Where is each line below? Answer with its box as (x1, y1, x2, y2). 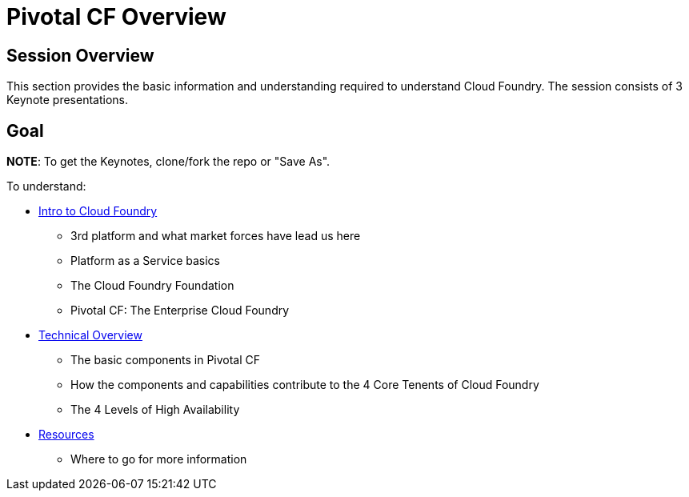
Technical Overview (38, 328, 142, 343)
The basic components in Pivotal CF (70, 353, 261, 367)
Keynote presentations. (6, 93, 128, 107)
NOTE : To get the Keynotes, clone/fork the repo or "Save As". (6, 154, 330, 169)
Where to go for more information (70, 452, 247, 467)
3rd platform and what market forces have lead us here (70, 229, 361, 243)
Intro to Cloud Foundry (38, 204, 158, 218)
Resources (38, 427, 94, 442)
